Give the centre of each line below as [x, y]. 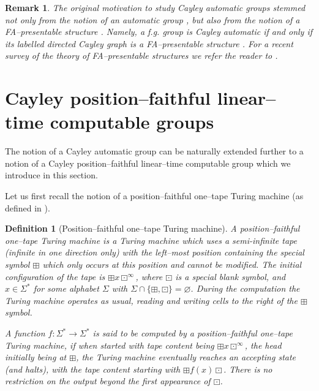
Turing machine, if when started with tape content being [110, 345]
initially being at [36, 357]
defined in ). [28, 207]
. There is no [248, 369]
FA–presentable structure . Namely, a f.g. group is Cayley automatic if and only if [159, 32]
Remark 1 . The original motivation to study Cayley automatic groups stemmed [155, 7]
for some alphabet [66, 288]
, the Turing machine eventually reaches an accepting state [186, 357]
